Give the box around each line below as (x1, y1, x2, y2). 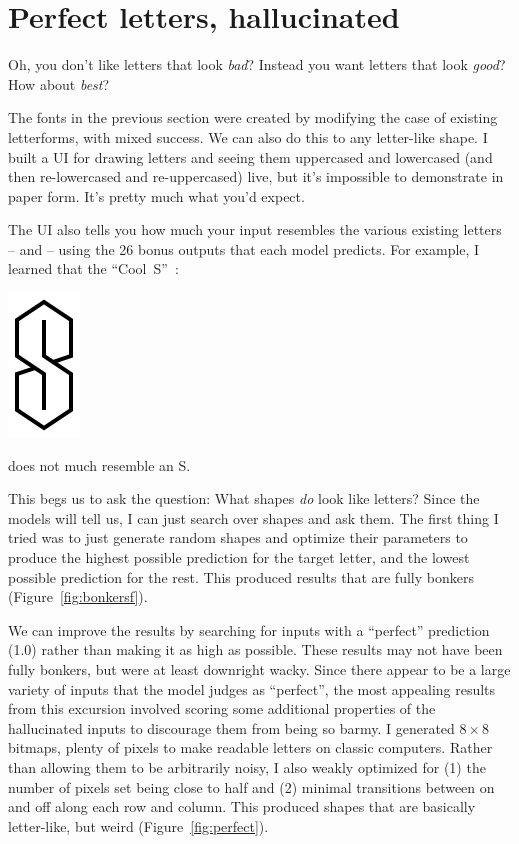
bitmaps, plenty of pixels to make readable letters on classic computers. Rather (8, 737, 493, 758)
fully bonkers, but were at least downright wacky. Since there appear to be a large (8, 659, 511, 679)
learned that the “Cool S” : (8, 258, 179, 279)
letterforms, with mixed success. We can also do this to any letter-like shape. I (8, 126, 488, 147)
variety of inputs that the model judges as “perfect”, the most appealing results (8, 678, 496, 699)
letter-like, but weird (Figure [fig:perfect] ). (8, 815, 269, 836)
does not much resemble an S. (8, 454, 191, 475)
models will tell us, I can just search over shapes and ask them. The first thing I (8, 507, 499, 528)
